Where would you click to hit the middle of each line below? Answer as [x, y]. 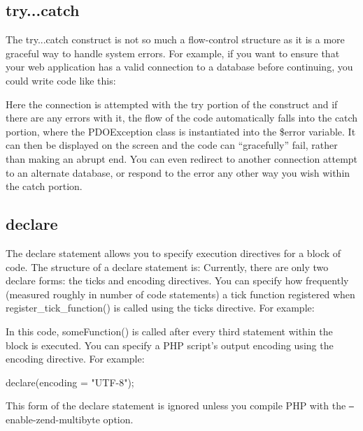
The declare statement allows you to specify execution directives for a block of [173, 253]
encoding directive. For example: [75, 359]
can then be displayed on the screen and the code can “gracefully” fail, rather [172, 145]
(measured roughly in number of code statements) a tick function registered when [180, 294]
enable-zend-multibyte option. [70, 419]
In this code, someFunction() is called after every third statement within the [169, 331]
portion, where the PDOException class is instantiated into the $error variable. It [181, 131]
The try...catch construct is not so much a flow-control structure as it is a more [175, 39]
